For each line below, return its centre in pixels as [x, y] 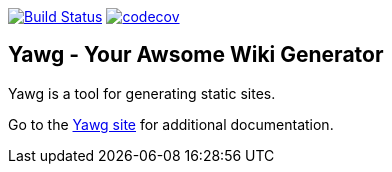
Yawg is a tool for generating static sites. [142, 93]
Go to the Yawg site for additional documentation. [171, 124]
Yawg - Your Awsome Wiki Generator [196, 55]
